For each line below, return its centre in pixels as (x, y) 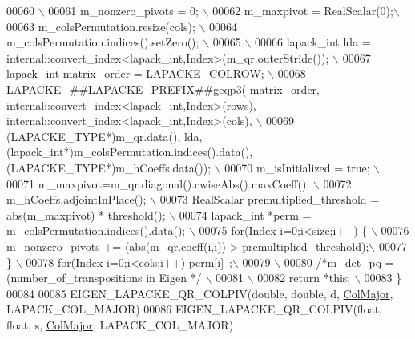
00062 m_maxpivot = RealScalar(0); (303, 10)
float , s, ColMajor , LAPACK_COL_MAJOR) (120, 324)
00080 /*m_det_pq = (339, 262)
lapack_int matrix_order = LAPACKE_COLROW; (135, 73)
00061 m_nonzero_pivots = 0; (123, 10)
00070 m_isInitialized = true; (297, 167)
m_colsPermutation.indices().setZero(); (103, 42)
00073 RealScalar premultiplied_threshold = (270, 199)
